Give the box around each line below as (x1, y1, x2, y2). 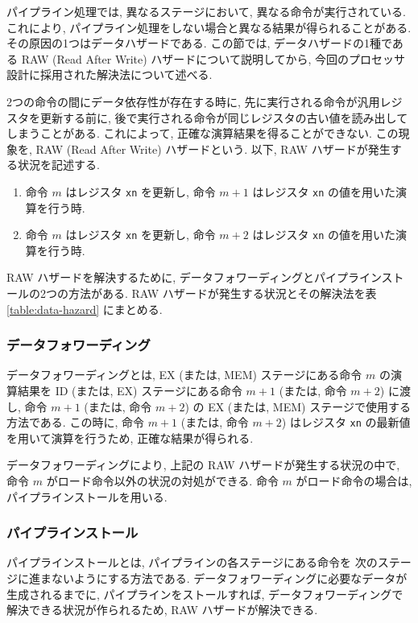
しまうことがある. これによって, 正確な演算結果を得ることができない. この (6, 125, 399, 142)
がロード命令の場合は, (296, 472, 412, 489)
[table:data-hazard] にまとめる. (6, 300, 163, 317)
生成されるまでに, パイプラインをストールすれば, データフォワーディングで (6, 585, 404, 602)
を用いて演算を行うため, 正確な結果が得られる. (6, 429, 254, 446)
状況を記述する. (17, 156, 100, 173)
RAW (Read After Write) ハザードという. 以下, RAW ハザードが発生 (35, 140, 391, 157)
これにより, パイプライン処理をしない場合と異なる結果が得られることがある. (6, 19, 412, 35)
